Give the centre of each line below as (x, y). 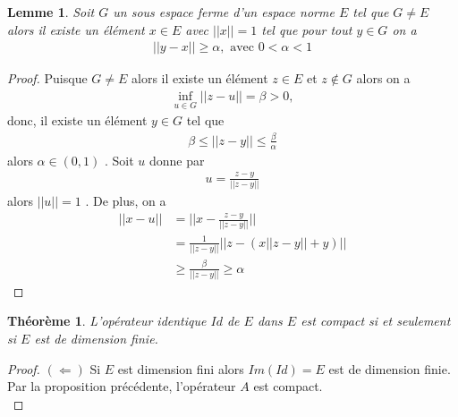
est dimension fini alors (181, 368)
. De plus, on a (126, 201)
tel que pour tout (307, 29)
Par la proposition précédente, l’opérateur (122, 386)
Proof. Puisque (47, 78)
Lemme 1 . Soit (51, 12)
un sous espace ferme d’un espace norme (224, 12)
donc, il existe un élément (77, 120)
